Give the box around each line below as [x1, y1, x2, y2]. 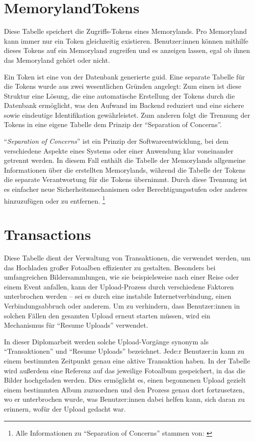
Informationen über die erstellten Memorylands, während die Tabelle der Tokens [4, 164, 246, 175]
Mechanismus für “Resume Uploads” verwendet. [4, 320, 148, 330]
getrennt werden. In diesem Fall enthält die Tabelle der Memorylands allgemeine [4, 155, 246, 165]
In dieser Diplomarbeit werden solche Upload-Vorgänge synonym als [4, 336, 209, 346]
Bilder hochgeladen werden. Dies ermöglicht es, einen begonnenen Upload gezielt [4, 375, 246, 385]
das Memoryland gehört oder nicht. [4, 54, 110, 65]
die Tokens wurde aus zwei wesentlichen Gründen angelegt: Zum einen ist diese [4, 81, 241, 91]
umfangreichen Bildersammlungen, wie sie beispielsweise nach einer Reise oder [4, 272, 239, 282]
